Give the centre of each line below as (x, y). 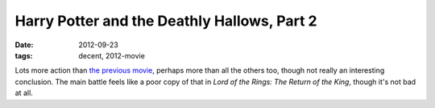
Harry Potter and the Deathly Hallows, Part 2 (166, 21)
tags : (24, 55)
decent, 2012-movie (112, 55)
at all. (24, 93)
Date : (24, 45)
